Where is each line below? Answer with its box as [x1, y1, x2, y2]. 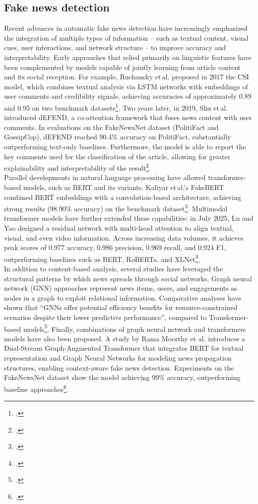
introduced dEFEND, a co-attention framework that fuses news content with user [4, 112, 252, 123]
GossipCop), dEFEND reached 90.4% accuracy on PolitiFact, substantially [4, 131, 231, 142]
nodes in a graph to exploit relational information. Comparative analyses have [4, 292, 242, 303]
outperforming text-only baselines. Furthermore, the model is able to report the [4, 141, 246, 151]
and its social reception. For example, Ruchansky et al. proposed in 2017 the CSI [4, 71, 249, 82]
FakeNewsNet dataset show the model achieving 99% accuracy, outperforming [4, 372, 241, 382]
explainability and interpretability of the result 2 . [4, 161, 151, 173]
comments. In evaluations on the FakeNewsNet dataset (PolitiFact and [4, 122, 219, 132]
